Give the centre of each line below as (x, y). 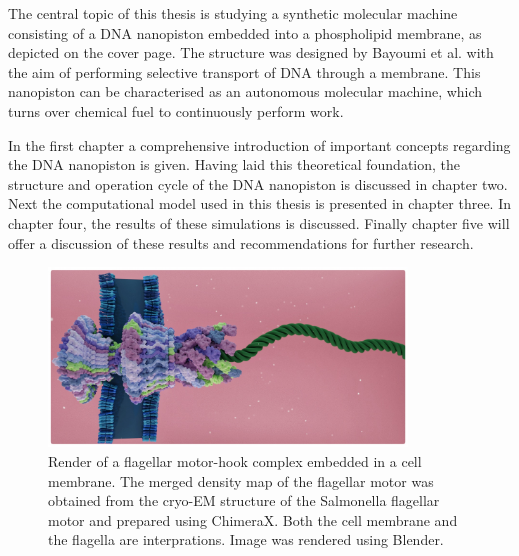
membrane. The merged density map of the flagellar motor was (241, 480)
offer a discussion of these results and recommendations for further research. (241, 242)
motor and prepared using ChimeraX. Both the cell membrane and (253, 519)
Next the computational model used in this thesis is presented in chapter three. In (260, 203)
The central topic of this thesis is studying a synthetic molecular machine (233, 13)
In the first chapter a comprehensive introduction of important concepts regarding (259, 144)
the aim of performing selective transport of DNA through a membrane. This (244, 71)
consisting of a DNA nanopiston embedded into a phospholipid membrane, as (245, 32)
